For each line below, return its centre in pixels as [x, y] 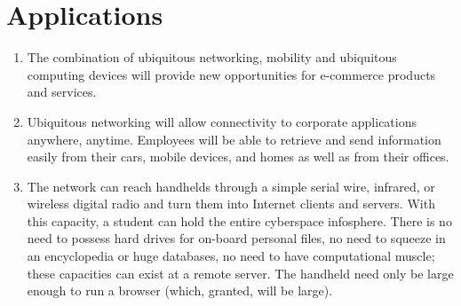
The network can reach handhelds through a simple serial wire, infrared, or [231, 186]
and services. [62, 92]
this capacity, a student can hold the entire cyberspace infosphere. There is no [239, 220]
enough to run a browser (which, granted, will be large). [180, 290]
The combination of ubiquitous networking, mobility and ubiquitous [212, 57]
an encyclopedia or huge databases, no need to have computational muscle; [231, 256]
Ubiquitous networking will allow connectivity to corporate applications [222, 121]
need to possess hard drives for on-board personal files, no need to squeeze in [236, 238]
